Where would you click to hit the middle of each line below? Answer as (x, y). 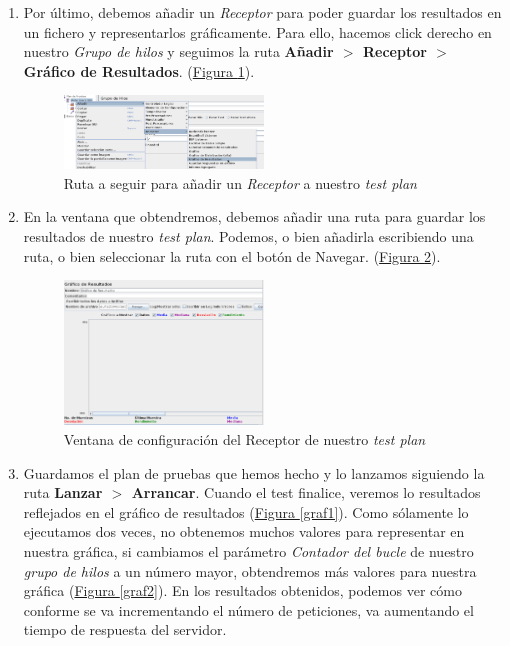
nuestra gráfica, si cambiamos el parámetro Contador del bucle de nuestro (248, 551)
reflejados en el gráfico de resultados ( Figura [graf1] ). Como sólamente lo (246, 511)
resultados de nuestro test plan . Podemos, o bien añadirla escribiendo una (248, 236)
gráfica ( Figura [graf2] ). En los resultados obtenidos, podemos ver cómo (242, 590)
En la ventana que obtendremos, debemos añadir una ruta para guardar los (254, 216)
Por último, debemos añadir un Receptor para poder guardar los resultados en (262, 12)
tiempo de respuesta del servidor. (125, 629)
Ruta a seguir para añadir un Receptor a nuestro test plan (240, 182)
